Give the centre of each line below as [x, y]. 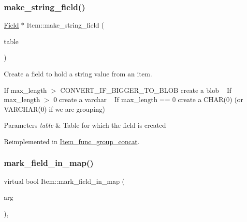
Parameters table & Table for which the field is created [85, 125]
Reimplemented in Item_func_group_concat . [72, 141]
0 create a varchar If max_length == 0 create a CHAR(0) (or [148, 99]
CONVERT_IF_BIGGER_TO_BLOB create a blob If [146, 90]
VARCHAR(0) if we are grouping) [55, 109]
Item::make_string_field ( [65, 25]
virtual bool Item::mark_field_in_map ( [64, 181]
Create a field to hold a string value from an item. [78, 74]
